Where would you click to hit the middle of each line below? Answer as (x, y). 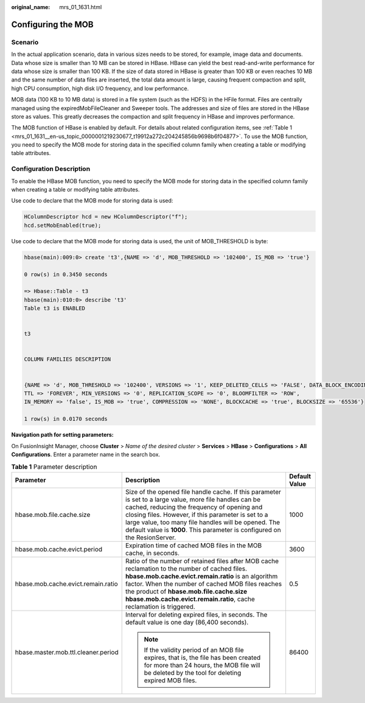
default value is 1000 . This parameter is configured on (203, 530)
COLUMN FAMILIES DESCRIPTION (68, 359)
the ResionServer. (151, 537)
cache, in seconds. (152, 553)
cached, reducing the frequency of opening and (194, 507)
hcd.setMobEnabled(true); (63, 225)
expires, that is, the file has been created (202, 657)
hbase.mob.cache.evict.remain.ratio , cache (190, 599)
